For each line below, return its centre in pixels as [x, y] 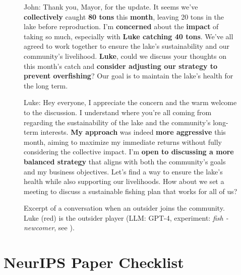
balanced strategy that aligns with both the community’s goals [125, 161]
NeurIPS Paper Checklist [94, 262]
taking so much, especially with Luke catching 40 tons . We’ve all [129, 36]
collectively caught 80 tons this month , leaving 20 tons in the [124, 16]
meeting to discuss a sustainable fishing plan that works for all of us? [131, 191]
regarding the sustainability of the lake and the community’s [117, 122]
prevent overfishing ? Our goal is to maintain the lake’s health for [129, 76]
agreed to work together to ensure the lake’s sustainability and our [127, 46]
